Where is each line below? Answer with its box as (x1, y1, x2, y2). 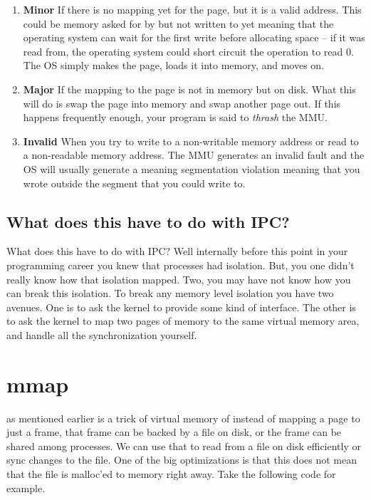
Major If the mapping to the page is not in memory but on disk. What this (23, 81, 356, 96)
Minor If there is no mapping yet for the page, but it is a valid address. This (23, 2, 362, 16)
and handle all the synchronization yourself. (6, 327, 197, 342)
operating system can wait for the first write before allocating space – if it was (23, 30, 365, 45)
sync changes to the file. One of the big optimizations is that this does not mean (6, 452, 357, 467)
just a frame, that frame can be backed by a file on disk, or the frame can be (6, 425, 342, 439)
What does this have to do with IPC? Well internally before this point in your (6, 244, 348, 259)
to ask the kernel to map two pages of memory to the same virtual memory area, (6, 313, 360, 328)
